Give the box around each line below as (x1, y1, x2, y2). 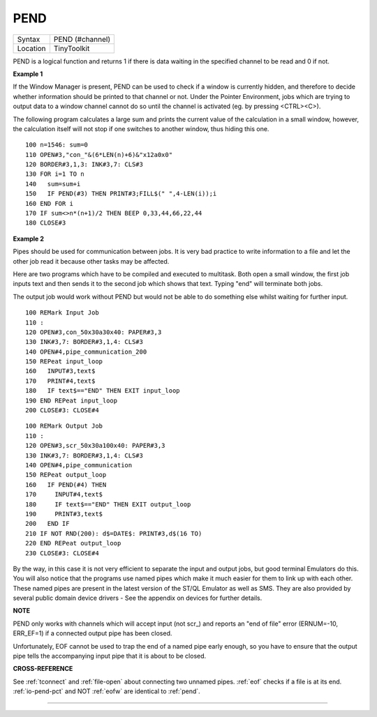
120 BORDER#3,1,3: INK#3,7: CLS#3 (25, 160, 143, 169)
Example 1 (13, 70, 43, 78)
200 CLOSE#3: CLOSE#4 (25, 407, 99, 414)
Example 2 (13, 234, 45, 243)
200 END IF (25, 520, 70, 528)
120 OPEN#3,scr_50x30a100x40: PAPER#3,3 (25, 441, 165, 450)
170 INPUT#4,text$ (25, 490, 103, 499)
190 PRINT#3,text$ (25, 510, 103, 518)
